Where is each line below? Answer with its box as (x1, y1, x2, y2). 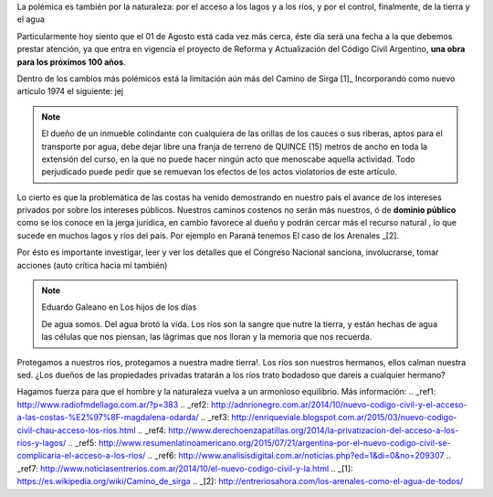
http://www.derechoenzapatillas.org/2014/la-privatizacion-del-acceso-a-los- (168, 425, 459, 436)
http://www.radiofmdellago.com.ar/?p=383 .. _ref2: (16, 398, 209, 410)
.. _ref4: (137, 425, 167, 436)
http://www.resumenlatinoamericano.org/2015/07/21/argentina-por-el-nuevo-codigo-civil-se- (98, 437, 451, 448)
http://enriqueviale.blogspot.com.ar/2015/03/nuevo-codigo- (231, 412, 457, 423)
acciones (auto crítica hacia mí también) (16, 259, 168, 270)
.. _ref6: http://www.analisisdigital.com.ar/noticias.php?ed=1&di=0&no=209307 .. (147, 450, 452, 461)
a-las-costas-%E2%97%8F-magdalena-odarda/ (16, 412, 200, 423)
